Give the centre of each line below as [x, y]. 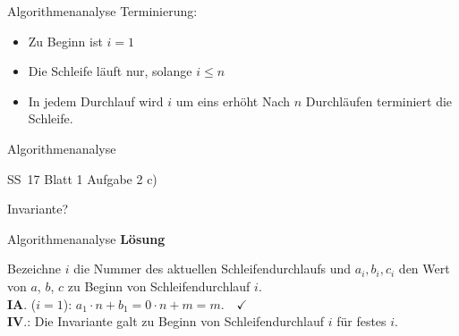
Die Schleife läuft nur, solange [110, 71]
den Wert [424, 269]
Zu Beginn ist [65, 41]
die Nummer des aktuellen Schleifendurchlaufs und [212, 269]
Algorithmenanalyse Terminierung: [102, 11]
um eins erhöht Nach [233, 101]
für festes [361, 321]
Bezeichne [34, 269]
